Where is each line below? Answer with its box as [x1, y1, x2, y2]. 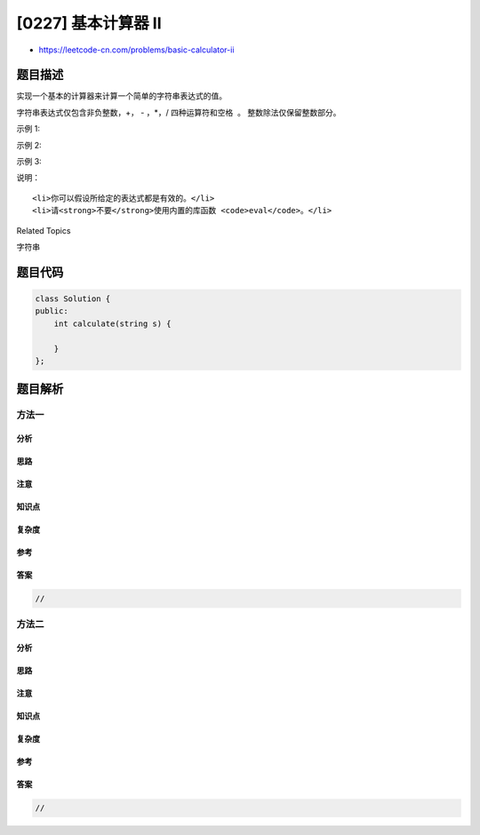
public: [35, 306, 68, 316]
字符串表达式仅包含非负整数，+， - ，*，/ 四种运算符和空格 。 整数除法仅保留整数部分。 [16, 107, 341, 117]
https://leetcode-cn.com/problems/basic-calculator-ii [38, 44, 235, 55]
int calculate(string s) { [53, 318, 172, 329]
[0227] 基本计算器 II [16, 13, 162, 33]
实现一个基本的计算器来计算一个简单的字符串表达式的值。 [16, 91, 227, 101]
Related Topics [16, 225, 71, 235]
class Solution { [35, 293, 111, 304]
